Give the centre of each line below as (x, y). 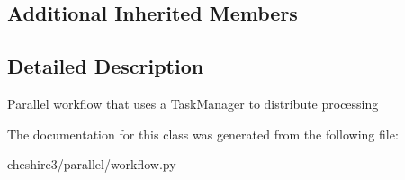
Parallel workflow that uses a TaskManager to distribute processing (193, 103)
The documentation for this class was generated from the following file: (203, 134)
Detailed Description (106, 66)
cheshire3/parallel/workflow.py (92, 164)
